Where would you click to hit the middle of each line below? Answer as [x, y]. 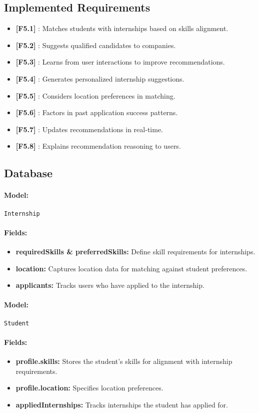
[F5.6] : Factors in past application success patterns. [97, 112]
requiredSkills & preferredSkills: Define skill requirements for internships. [135, 251]
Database [28, 173]
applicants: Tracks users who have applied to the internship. [110, 285]
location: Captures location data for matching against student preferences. [131, 268]
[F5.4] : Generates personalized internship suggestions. [100, 78]
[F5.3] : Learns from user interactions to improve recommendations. [120, 62]
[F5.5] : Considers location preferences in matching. [95, 95]
